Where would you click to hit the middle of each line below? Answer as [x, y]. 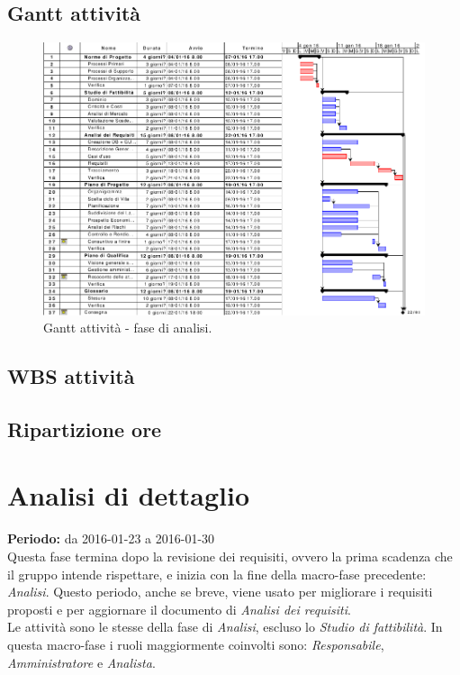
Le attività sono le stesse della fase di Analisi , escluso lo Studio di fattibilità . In [225, 627]
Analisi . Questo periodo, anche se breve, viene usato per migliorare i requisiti [220, 592]
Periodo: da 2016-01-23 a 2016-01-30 [111, 538]
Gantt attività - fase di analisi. [128, 328]
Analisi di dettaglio [129, 495]
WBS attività [71, 376]
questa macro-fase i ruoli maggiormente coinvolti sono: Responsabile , [196, 644]
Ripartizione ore [85, 429]
